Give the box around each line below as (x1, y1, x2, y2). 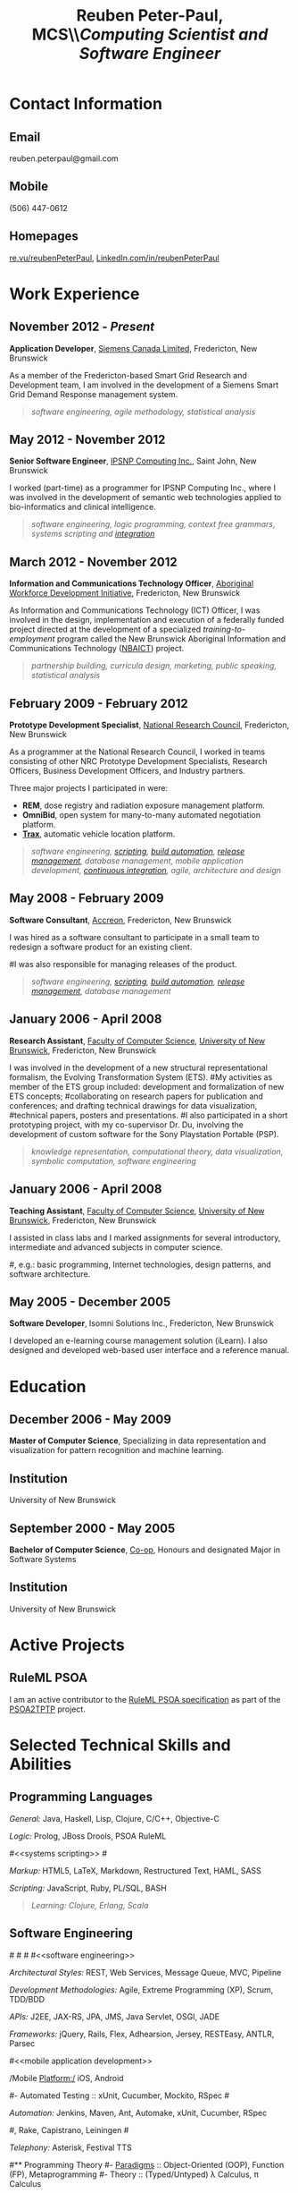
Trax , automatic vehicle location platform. (21, 829, 176, 839)
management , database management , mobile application (30, 855, 244, 866)
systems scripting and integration (30, 529, 155, 540)
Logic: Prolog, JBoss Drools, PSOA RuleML (9, 1831, 167, 1841)
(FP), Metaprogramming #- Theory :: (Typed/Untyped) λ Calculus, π (9, 2169, 259, 2180)
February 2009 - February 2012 (9, 695, 189, 711)
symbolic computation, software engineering (30, 1155, 196, 1166)
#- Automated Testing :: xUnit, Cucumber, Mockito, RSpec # (9, 2090, 230, 2101)
